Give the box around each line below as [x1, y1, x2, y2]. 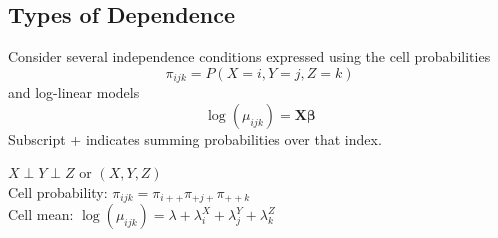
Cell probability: [8, 182, 108, 203]
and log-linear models [8, 82, 140, 103]
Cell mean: [8, 204, 74, 225]
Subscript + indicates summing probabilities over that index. [8, 128, 382, 149]
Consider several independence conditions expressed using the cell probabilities [8, 46, 491, 67]
